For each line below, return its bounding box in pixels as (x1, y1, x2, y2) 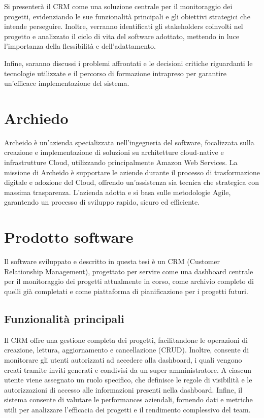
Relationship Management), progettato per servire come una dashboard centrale (4, 266, 253, 276)
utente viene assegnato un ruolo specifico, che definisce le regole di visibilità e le (4, 374, 252, 385)
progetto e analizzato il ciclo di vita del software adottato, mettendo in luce (4, 30, 239, 41)
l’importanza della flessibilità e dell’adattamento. (4, 41, 156, 51)
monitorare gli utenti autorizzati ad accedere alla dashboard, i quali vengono (4, 354, 242, 365)
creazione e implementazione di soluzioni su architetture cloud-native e (4, 147, 224, 157)
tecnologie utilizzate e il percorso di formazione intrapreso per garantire (4, 68, 226, 78)
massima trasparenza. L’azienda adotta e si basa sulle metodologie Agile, (4, 186, 231, 197)
